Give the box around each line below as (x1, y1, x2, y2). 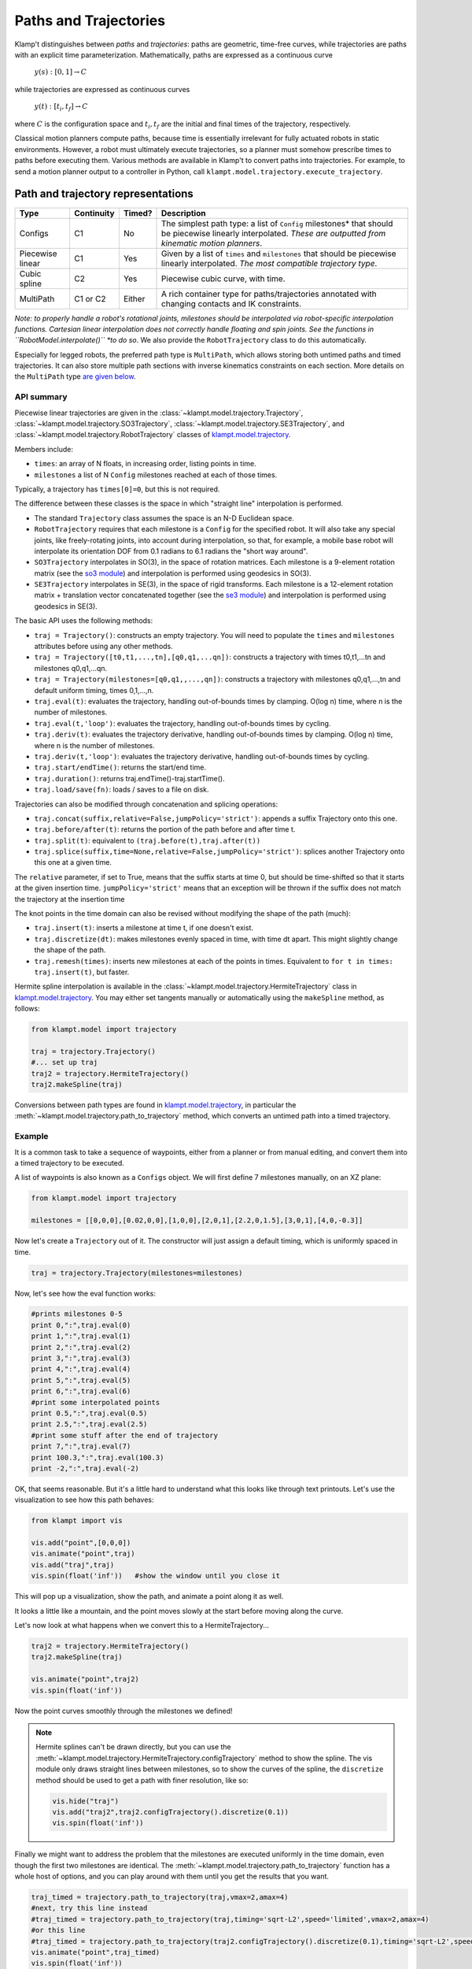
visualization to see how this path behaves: (14, 1495, 154, 1504)
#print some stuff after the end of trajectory (31, 1430, 218, 1440)
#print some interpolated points (31, 1398, 160, 1407)
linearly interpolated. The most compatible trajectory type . (161, 258, 378, 269)
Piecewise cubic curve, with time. (161, 273, 286, 284)
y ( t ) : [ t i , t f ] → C (34, 102, 88, 113)
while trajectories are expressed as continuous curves (14, 84, 190, 94)
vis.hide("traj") (52, 1797, 120, 1805)
